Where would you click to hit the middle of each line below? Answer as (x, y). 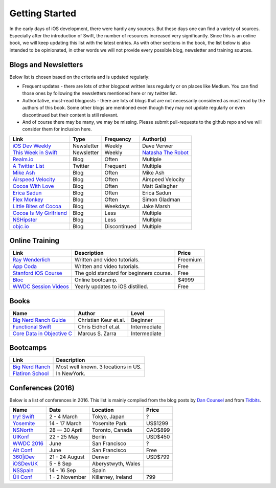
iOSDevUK (25, 464)
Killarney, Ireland (112, 477)
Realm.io (23, 159)
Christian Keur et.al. (101, 320)
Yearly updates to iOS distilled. (111, 286)
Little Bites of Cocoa (37, 206)
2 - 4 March (63, 417)
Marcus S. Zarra (97, 334)
